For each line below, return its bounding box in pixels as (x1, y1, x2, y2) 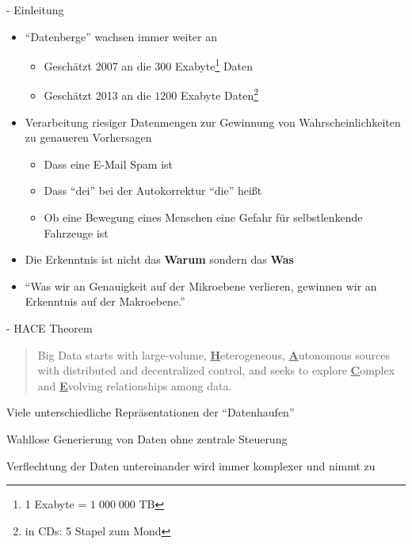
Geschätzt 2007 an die (44, 57, 151, 74)
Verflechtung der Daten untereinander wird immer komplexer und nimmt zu (6, 457, 376, 474)
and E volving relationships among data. (37, 377, 232, 394)
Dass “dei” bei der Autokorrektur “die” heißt (44, 182, 262, 199)
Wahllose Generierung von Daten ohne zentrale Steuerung (6, 431, 288, 447)
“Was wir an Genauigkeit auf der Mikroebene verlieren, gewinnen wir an (25, 277, 377, 294)
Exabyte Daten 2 (181, 85, 259, 104)
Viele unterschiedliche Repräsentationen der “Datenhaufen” (6, 404, 295, 420)
